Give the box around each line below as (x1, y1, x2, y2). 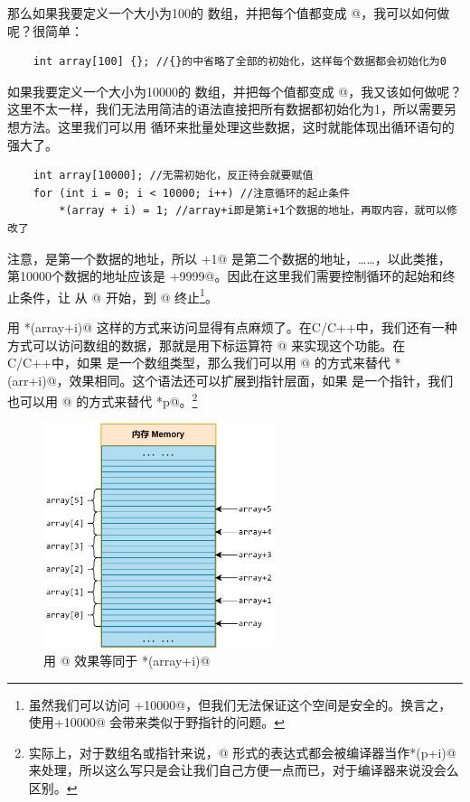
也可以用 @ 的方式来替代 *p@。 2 (7, 389, 198, 410)
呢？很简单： (7, 21, 83, 40)
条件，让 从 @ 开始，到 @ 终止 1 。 (19, 284, 218, 306)
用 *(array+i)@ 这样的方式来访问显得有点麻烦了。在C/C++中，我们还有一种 (7, 317, 457, 336)
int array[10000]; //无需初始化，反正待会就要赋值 (33, 169, 314, 182)
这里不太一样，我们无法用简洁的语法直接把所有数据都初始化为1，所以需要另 (7, 99, 456, 118)
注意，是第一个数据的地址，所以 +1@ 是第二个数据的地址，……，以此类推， (7, 248, 451, 267)
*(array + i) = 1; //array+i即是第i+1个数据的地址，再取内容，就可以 (59, 204, 447, 218)
